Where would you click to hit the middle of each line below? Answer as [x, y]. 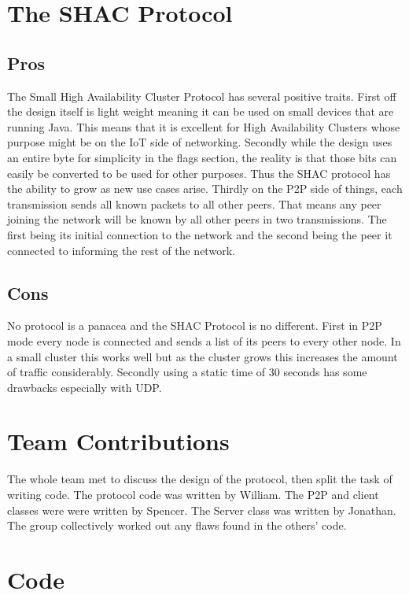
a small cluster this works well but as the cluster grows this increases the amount [203, 356]
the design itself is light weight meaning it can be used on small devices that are [201, 111]
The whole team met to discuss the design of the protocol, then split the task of [200, 479]
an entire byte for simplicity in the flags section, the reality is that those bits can [202, 157]
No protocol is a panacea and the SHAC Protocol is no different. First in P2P [195, 325]
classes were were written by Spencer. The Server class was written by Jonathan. [202, 510]
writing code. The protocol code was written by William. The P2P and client [193, 494]
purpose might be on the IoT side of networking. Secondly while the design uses [200, 142]
